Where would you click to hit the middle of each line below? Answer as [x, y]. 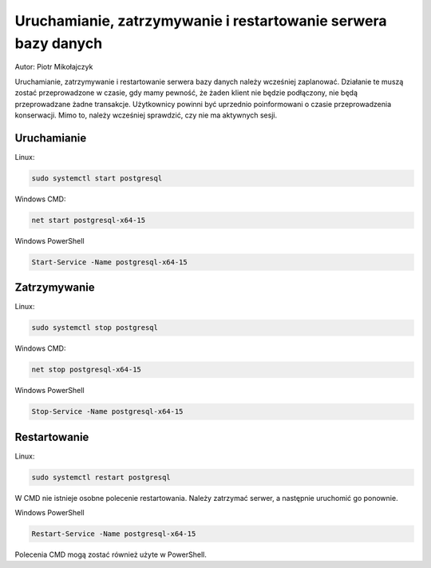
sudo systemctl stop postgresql [95, 328]
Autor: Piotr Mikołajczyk [54, 67]
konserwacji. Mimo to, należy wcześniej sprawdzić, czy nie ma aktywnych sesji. [146, 115]
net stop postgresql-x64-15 [86, 370]
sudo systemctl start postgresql [97, 178]
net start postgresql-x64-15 [89, 220]
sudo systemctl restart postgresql [101, 477]
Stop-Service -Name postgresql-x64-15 [107, 412]
